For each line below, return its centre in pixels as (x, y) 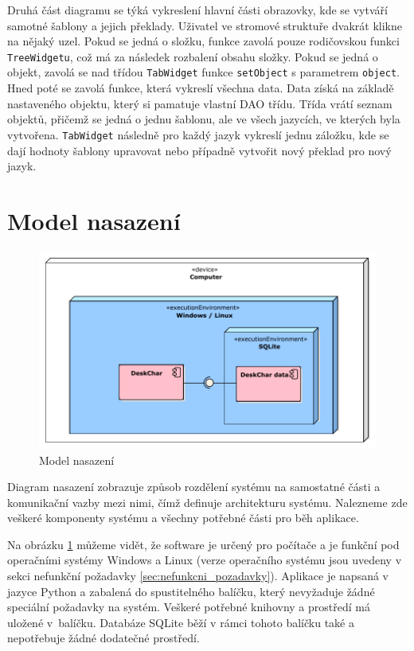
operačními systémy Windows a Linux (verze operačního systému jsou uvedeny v (205, 560)
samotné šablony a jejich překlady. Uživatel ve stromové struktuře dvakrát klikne (205, 25)
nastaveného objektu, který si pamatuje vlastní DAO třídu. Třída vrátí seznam (200, 103)
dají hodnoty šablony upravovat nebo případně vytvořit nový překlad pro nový (199, 150)
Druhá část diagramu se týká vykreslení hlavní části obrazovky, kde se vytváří (197, 10)
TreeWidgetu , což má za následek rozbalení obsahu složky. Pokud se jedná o (193, 56)
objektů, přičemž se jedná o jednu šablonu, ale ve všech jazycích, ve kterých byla (204, 119)
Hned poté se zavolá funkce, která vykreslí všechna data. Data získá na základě (201, 88)
